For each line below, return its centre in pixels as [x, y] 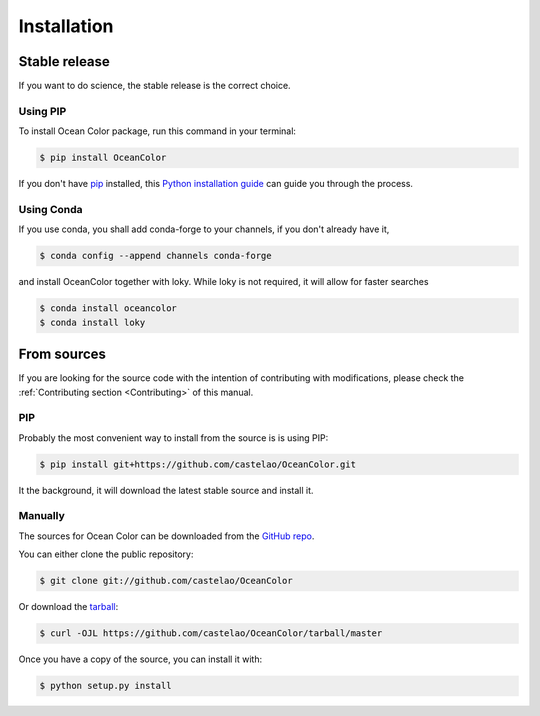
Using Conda [51, 209]
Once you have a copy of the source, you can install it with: [140, 659]
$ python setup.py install [105, 686]
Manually [41, 516]
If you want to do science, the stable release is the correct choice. [154, 86]
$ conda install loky [92, 322]
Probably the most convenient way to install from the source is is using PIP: [173, 437]
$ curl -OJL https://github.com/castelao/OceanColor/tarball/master [211, 633]
